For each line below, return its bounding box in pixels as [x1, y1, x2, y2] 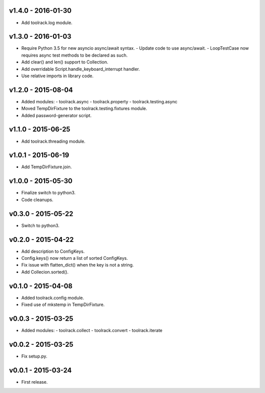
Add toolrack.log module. [21, 20, 73, 26]
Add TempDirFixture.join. [21, 164, 72, 170]
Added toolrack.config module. [21, 295, 84, 301]
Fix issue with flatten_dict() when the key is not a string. [21, 262, 134, 268]
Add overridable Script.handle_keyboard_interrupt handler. [21, 66, 140, 72]
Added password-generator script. [21, 112, 92, 118]
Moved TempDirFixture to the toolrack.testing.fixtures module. [21, 106, 147, 112]
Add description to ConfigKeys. [21, 248, 85, 254]
